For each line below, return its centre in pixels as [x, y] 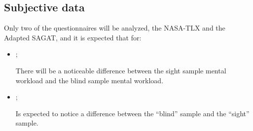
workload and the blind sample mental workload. [90, 80]
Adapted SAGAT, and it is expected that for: [73, 37]
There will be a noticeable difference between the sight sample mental [121, 70]
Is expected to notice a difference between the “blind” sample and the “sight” [132, 113]
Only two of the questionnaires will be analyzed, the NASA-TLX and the [115, 28]
